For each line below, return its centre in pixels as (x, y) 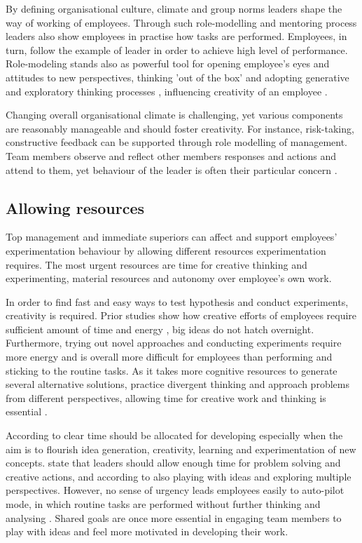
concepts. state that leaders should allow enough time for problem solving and (173, 463)
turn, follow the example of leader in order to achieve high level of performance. (177, 49)
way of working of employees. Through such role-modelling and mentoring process (181, 22)
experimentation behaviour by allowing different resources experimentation (166, 250)
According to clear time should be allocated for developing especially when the (174, 435)
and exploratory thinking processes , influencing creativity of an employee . (167, 91)
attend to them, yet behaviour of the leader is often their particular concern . (172, 169)
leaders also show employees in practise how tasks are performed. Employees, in (176, 36)
